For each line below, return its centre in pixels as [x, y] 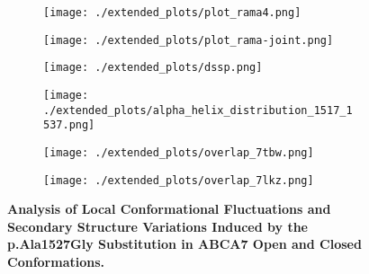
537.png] [69, 125]
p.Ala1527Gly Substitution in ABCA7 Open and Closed [184, 244]
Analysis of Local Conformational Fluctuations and [169, 209]
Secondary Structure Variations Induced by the [157, 226]
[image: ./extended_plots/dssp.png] [153, 68]
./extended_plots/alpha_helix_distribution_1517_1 [198, 110]
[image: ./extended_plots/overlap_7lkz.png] [179, 180]
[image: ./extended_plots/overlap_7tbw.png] [179, 152]
